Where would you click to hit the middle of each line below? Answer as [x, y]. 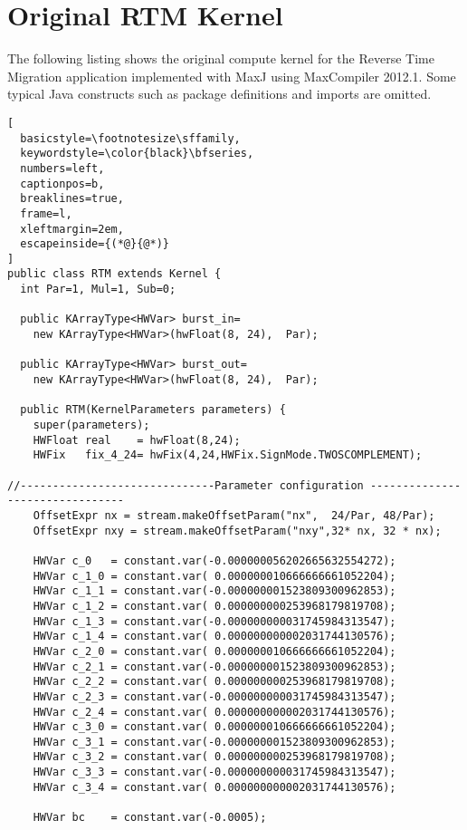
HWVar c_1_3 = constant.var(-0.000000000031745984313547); [214, 621]
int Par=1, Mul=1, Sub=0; [98, 290]
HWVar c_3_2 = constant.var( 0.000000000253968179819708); [214, 757]
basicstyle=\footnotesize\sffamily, [130, 138]
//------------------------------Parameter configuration [186, 485]
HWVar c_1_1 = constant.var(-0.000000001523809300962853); [214, 591]
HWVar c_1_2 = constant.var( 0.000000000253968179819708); [214, 606]
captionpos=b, [62, 183]
